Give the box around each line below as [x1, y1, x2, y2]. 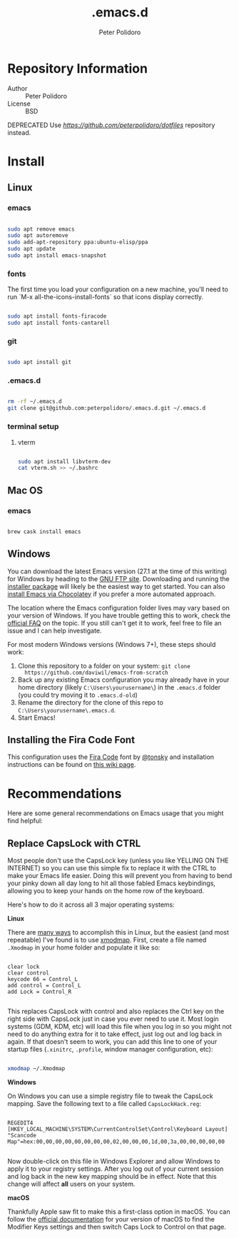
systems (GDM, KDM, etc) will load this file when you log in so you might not [7, 1022, 232, 1031]
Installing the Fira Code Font [7, 734, 136, 746]
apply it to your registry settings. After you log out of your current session [7, 1164, 224, 1173]
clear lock [7, 963, 40, 971]
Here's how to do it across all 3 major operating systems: [7, 900, 175, 909]
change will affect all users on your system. [7, 1179, 136, 1189]
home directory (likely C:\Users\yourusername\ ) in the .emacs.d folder [17, 683, 221, 691]
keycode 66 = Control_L [7, 976, 78, 983]
